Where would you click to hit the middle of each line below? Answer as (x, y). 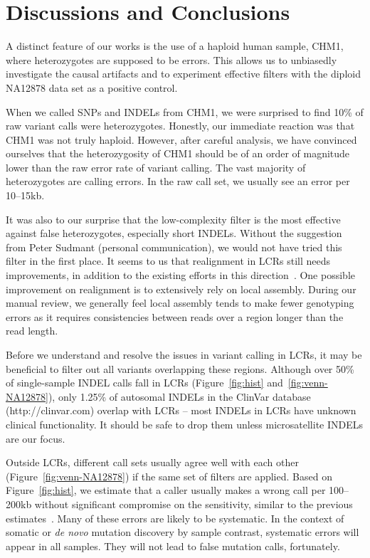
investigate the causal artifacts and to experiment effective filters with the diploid (183, 74)
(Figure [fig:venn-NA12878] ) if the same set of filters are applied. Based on (169, 476)
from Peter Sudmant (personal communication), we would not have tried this (174, 247)
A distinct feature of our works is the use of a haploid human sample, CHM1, (175, 46)
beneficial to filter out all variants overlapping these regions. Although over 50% (180, 368)
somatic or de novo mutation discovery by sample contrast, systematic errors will (183, 532)
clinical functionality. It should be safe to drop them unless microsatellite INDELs (185, 424)
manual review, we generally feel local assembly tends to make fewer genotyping (180, 303)
